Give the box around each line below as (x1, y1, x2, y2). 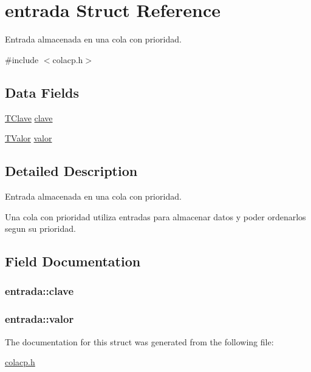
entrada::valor (5, 311, 74, 326)
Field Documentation (5, 252, 141, 271)
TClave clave (5, 111, 53, 124)
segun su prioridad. (5, 222, 76, 235)
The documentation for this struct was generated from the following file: (5, 335, 274, 348)
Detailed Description (5, 161, 138, 180)
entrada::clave (5, 283, 74, 299)
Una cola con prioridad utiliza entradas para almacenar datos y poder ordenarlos (5, 210, 306, 223)
